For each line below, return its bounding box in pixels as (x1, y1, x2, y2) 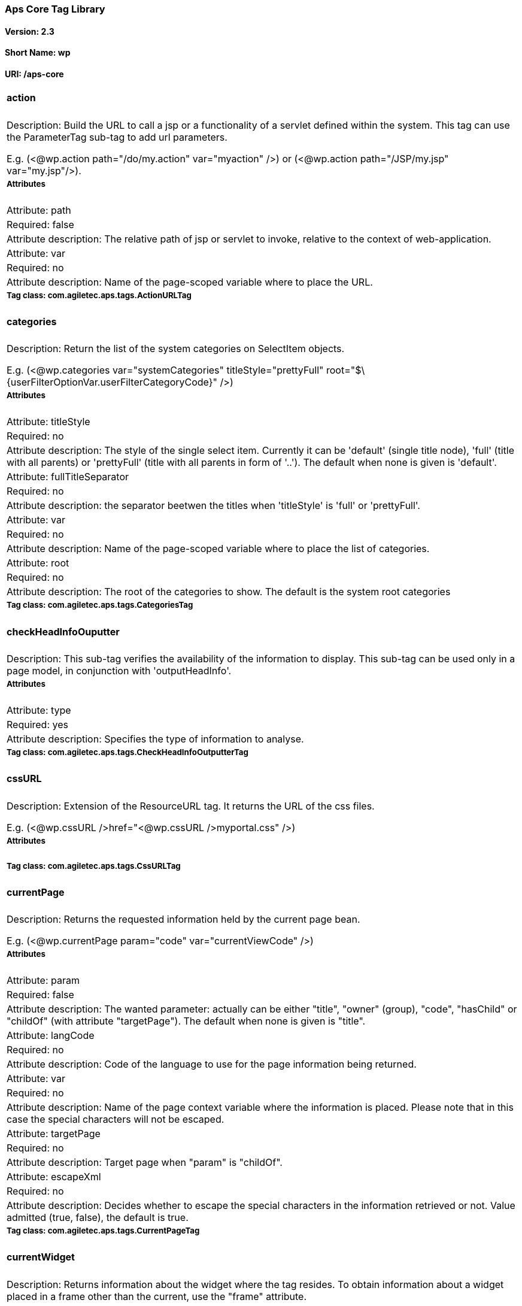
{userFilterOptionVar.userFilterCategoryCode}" (7, 376, 218, 389)
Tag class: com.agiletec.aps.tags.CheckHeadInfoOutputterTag (7, 747, 248, 757)
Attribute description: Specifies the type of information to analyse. (7, 733, 304, 746)
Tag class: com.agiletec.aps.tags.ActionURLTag (7, 290, 192, 300)
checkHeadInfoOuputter (7, 625, 120, 638)
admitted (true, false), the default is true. (7, 1211, 189, 1224)
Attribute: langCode (7, 1029, 95, 1042)
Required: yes (7, 719, 68, 731)
